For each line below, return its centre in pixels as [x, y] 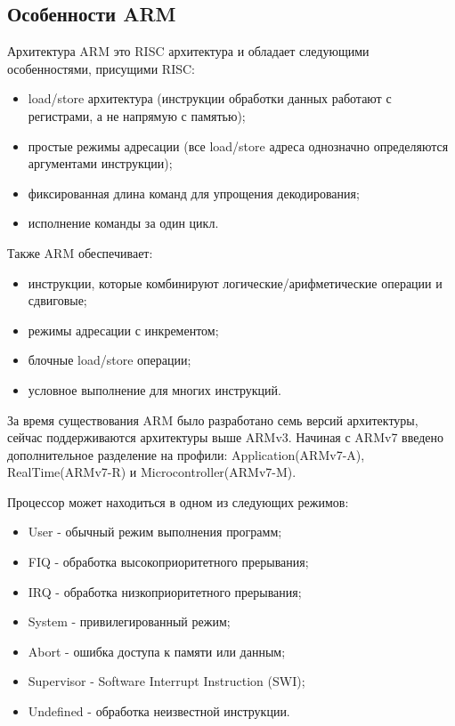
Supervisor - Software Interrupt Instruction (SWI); [167, 681]
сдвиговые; [57, 300]
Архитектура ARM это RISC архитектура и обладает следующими [188, 51]
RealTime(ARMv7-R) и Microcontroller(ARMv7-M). [152, 472]
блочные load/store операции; [110, 360]
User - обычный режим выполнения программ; [155, 532]
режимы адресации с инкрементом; [123, 330]
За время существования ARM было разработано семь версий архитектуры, [213, 419]
